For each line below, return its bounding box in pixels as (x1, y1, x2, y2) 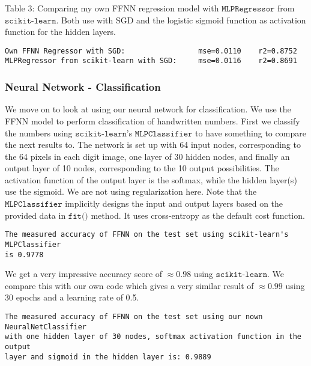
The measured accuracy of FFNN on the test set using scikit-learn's (5, 230, 289, 239)
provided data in (5, 209, 66, 221)
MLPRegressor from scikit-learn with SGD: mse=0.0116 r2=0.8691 (5, 56, 297, 66)
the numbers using (5, 126, 73, 139)
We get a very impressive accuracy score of (5, 267, 163, 280)
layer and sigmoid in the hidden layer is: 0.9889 (5, 352, 211, 361)
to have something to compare (195, 126, 306, 139)
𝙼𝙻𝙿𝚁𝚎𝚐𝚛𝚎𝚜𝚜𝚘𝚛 (222, 5, 275, 13)
